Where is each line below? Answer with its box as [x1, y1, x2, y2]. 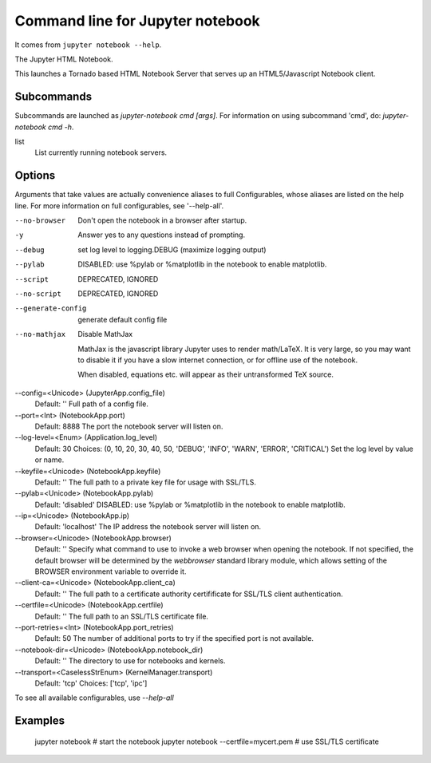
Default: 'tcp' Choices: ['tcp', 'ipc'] [34, 678, 148, 688]
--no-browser [14, 216, 66, 225]
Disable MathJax [77, 330, 133, 339]
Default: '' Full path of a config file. [34, 399, 149, 409]
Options [14, 168, 56, 183]
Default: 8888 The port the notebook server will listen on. [34, 421, 223, 431]
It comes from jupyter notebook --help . [14, 40, 162, 49]
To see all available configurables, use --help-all [14, 693, 175, 702]
